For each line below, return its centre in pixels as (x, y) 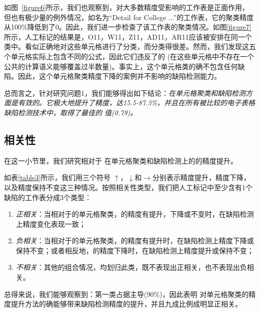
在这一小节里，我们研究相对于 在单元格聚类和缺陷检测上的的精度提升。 (121, 160)
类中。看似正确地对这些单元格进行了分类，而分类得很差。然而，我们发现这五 (130, 46)
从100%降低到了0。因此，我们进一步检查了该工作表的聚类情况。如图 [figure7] (128, 27)
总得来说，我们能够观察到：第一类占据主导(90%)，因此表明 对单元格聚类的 (126, 294)
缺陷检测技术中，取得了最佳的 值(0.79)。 (71, 112)
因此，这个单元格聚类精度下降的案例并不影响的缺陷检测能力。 (119, 76)
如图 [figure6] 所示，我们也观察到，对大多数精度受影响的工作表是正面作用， (127, 7)
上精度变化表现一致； (51, 223)
